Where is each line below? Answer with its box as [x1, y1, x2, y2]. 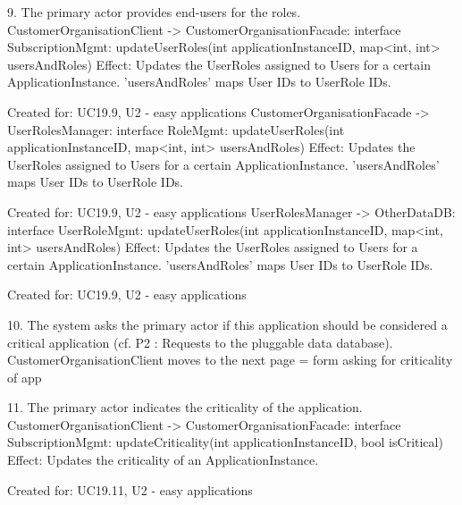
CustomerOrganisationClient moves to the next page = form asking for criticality [7, 350, 453, 369]
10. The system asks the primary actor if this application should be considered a [7, 315, 448, 333]
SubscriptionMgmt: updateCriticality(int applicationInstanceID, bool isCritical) [7, 433, 443, 451]
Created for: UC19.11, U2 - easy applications [7, 480, 253, 499]
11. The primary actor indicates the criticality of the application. [7, 398, 363, 417]
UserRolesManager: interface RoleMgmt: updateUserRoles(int [7, 120, 345, 139]
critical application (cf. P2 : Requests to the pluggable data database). [7, 332, 393, 351]
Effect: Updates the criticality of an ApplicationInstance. [7, 450, 319, 469]
